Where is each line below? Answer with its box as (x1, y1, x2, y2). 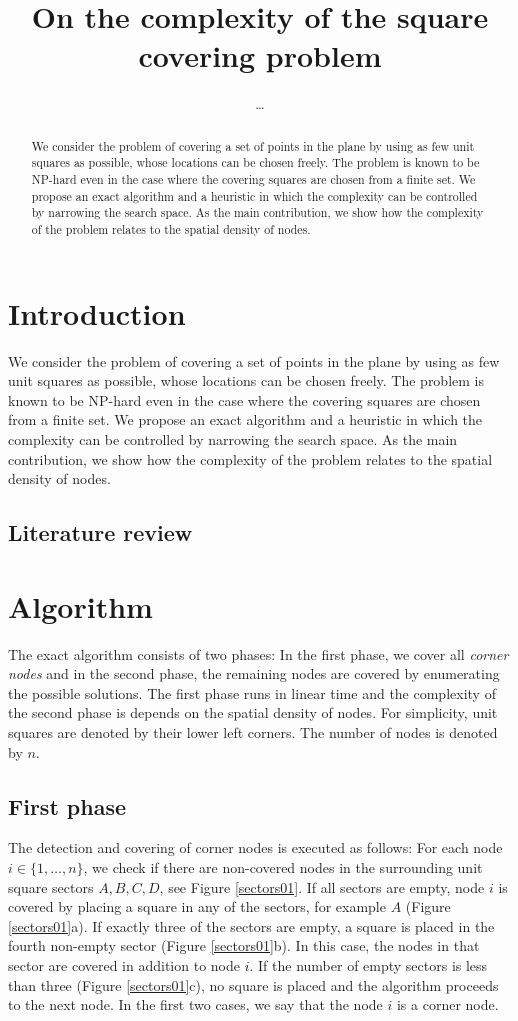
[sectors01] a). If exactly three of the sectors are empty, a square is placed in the (8, 915, 495, 936)
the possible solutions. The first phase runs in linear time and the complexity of (8, 682, 496, 703)
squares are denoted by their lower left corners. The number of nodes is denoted (8, 722, 498, 743)
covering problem (138, 35, 382, 76)
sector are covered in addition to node (8, 954, 240, 975)
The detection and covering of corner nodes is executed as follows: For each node (8, 837, 503, 858)
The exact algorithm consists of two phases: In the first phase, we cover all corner (8, 643, 509, 664)
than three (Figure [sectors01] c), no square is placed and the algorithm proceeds (8, 974, 499, 995)
